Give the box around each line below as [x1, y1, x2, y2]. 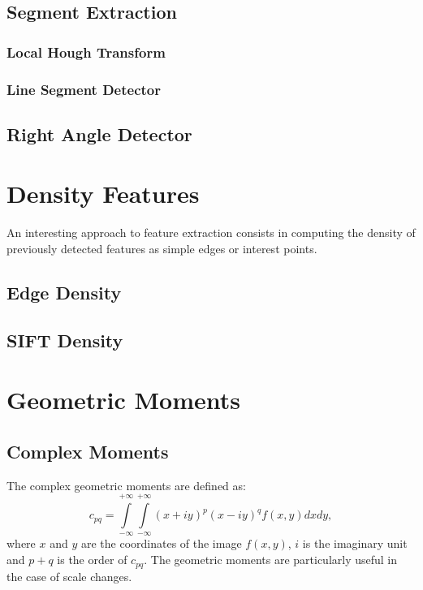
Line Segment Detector [6, 79, 161, 99]
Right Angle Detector [6, 121, 192, 146]
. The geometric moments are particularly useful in [144, 551, 398, 568]
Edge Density [6, 279, 122, 304]
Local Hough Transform [6, 41, 166, 62]
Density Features [6, 177, 200, 210]
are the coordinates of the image [80, 535, 242, 552]
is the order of [57, 551, 127, 568]
